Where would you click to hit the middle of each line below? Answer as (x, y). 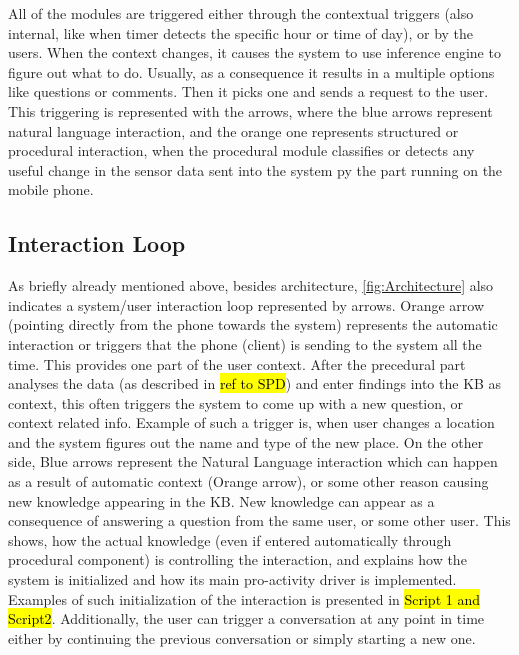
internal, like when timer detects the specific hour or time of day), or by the (241, 32)
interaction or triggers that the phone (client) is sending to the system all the (245, 343)
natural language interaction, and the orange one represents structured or (233, 130)
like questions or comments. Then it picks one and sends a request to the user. (248, 91)
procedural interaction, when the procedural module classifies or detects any (241, 150)
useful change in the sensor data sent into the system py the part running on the (255, 169)
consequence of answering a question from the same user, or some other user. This (259, 520)
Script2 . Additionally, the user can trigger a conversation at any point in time (246, 618)
